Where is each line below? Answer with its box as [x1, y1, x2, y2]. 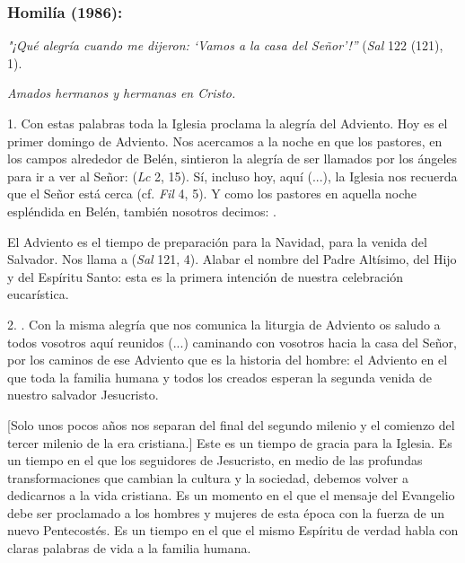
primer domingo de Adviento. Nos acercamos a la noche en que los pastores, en [7, 131, 443, 150]
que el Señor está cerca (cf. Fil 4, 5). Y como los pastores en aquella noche [7, 184, 417, 203]
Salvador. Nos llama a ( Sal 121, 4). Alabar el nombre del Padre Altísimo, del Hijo [7, 250, 457, 268]
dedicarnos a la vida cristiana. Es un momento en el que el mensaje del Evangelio [7, 486, 455, 505]
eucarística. [7, 285, 69, 303]
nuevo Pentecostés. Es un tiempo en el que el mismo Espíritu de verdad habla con [7, 521, 459, 540]
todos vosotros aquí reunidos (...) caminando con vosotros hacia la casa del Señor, [7, 332, 457, 351]
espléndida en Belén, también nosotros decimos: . [7, 201, 276, 220]
